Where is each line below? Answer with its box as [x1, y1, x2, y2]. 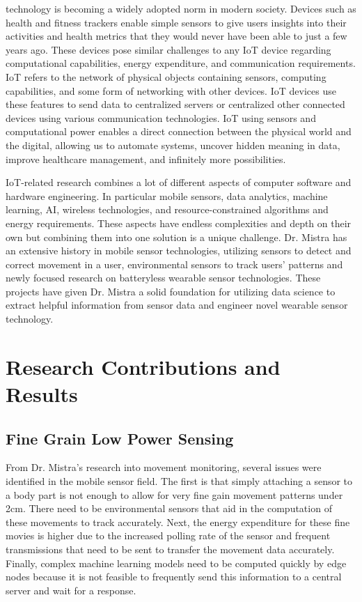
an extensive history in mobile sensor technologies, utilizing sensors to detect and [6, 243, 352, 258]
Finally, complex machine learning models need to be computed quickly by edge [6, 555, 347, 570]
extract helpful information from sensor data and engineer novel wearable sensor [6, 298, 348, 312]
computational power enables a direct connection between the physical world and [6, 124, 352, 139]
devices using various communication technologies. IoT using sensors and [6, 110, 316, 125]
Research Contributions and [6, 352, 281, 380]
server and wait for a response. [6, 582, 136, 597]
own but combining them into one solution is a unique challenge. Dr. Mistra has [6, 229, 347, 244]
